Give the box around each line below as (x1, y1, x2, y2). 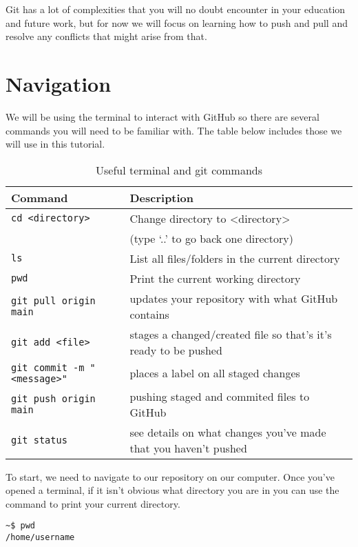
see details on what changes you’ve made (129, 424, 326, 440)
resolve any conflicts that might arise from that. (6, 29, 207, 43)
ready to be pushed (129, 341, 222, 358)
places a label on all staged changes (129, 365, 300, 381)
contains (129, 306, 169, 322)
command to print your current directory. (6, 496, 180, 510)
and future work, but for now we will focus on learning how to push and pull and (6, 15, 348, 30)
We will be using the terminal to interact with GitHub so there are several (6, 109, 319, 123)
